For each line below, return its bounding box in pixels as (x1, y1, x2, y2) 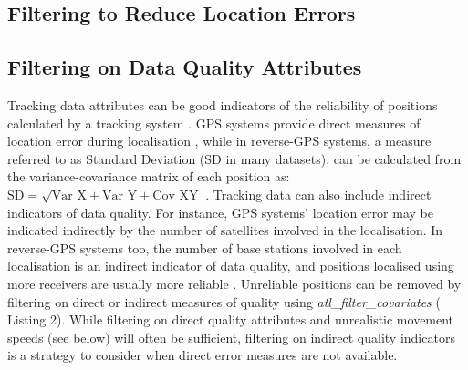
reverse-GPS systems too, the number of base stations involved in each (7, 238, 402, 257)
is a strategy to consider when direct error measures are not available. (7, 345, 398, 365)
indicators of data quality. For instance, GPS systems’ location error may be (7, 202, 433, 221)
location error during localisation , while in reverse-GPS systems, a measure (7, 131, 432, 150)
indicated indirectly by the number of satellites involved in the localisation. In (7, 221, 443, 240)
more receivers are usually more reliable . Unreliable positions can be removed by (7, 273, 462, 293)
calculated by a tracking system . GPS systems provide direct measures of (7, 113, 421, 132)
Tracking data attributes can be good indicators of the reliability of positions (7, 95, 438, 114)
